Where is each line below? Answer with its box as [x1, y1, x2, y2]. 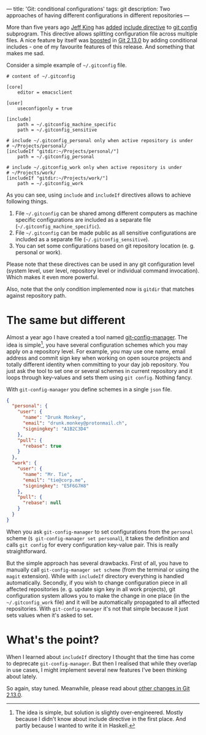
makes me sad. [6, 50, 45, 57]
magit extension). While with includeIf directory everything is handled [6, 572, 185, 579]
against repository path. [6, 292, 67, 299]
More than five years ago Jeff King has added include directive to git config [6, 24, 197, 31]
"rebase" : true [22, 443, 62, 449]
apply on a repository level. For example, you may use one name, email [6, 347, 186, 355]
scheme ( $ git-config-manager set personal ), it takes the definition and [6, 534, 190, 541]
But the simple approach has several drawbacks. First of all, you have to [6, 559, 189, 567]
